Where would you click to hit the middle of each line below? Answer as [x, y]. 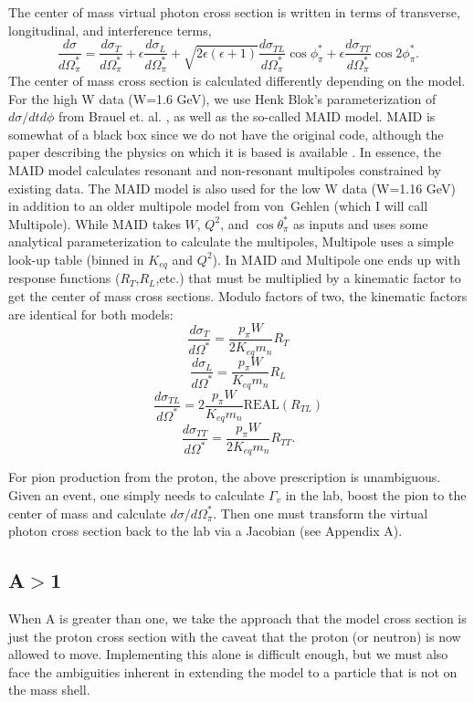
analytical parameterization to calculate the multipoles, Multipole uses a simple [231, 241]
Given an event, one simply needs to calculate [137, 494]
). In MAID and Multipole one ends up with [336, 259]
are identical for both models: [91, 314]
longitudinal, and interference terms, [110, 30]
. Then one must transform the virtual [321, 513]
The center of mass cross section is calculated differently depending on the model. [237, 81]
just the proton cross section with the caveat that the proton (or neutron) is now [235, 636]
